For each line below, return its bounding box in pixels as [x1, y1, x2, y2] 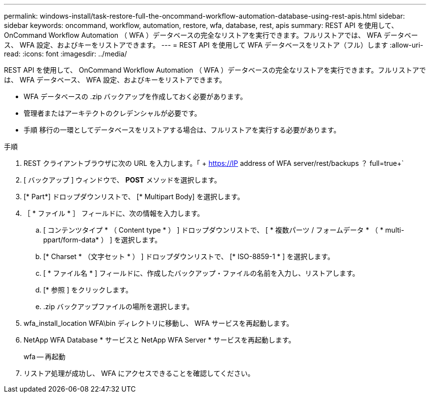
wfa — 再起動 [24, 352, 66, 361]
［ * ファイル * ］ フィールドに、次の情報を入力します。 [24, 209, 204, 217]
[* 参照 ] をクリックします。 [43, 286, 133, 294]
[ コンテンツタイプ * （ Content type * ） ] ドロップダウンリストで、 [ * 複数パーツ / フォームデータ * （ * [43, 226, 383, 234]
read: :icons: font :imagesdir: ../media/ [4, 50, 127, 58]
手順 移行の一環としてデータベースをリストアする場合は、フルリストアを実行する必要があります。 [24, 126, 341, 134]
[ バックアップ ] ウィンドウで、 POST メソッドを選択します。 [24, 176, 221, 184]
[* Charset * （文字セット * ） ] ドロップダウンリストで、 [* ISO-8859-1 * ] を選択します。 [43, 252, 334, 261]
